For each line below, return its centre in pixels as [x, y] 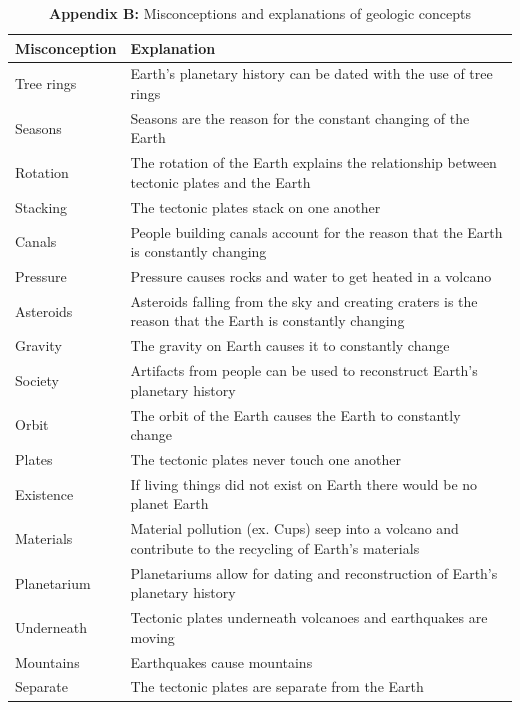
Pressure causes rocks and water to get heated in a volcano [311, 276]
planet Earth [169, 503]
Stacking [41, 206]
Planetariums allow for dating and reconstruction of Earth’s [314, 572]
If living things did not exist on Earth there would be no [304, 483]
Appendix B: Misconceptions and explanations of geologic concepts [260, 13]
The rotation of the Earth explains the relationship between [313, 162]
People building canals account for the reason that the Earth [316, 231]
